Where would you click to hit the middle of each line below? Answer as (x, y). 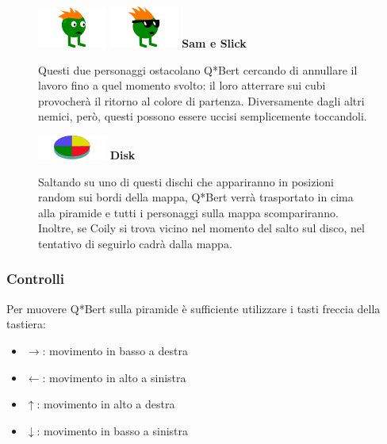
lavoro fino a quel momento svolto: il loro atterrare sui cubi (182, 85)
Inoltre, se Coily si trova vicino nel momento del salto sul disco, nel (201, 228)
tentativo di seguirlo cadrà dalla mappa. (135, 243)
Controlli (36, 279)
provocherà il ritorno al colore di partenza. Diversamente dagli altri (201, 100)
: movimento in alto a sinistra (114, 377)
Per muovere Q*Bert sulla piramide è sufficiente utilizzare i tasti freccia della (193, 308)
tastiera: (26, 324)
